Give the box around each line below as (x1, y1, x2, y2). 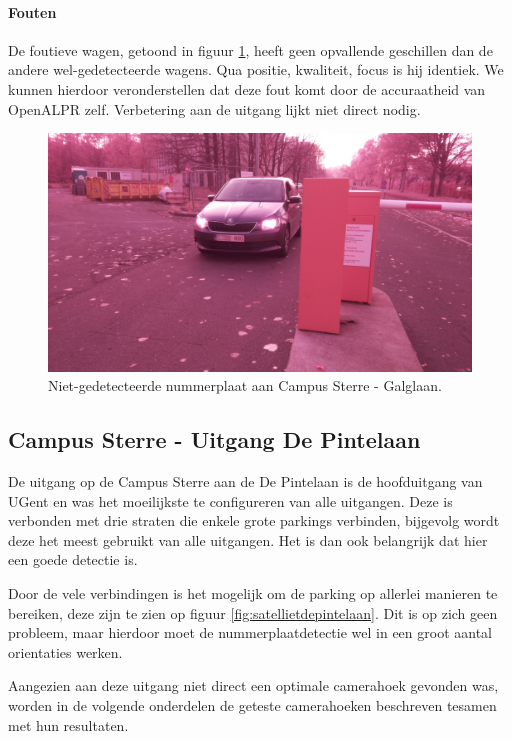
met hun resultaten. (8, 714, 129, 735)
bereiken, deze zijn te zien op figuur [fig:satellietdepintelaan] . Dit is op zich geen (8, 602, 498, 623)
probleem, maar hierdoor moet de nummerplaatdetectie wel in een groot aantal (8, 622, 492, 643)
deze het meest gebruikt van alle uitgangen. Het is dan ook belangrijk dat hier (8, 529, 488, 550)
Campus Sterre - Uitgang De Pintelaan (8, 424, 421, 455)
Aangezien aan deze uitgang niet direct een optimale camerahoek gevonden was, (8, 675, 499, 696)
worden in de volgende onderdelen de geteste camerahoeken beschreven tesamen (8, 695, 497, 715)
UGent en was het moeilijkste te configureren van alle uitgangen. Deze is (8, 490, 453, 511)
